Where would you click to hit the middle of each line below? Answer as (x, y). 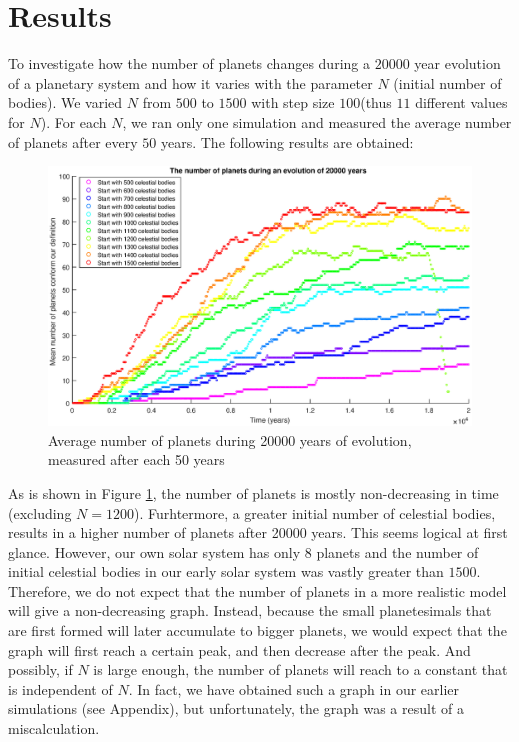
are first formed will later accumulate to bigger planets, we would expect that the (257, 630)
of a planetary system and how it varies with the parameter (190, 82)
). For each (73, 121)
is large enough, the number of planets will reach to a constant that (300, 669)
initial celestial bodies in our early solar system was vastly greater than (226, 571)
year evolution (457, 63)
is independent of (60, 688)
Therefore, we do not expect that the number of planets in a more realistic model (257, 590)
